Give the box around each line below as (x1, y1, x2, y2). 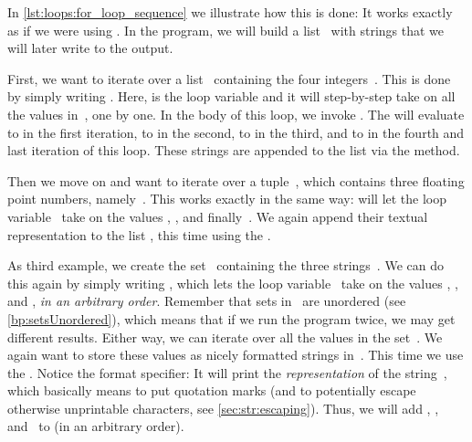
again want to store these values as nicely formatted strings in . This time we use (7, 345, 464, 364)
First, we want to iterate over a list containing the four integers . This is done (7, 68, 451, 88)
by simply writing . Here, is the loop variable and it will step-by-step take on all (7, 87, 456, 106)
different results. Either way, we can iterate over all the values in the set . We (7, 327, 443, 346)
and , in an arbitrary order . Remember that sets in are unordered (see (7, 291, 406, 310)
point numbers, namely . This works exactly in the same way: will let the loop (7, 189, 447, 208)
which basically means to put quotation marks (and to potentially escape (7, 381, 416, 400)
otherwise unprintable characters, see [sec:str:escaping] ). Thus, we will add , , (7, 398, 439, 417)
